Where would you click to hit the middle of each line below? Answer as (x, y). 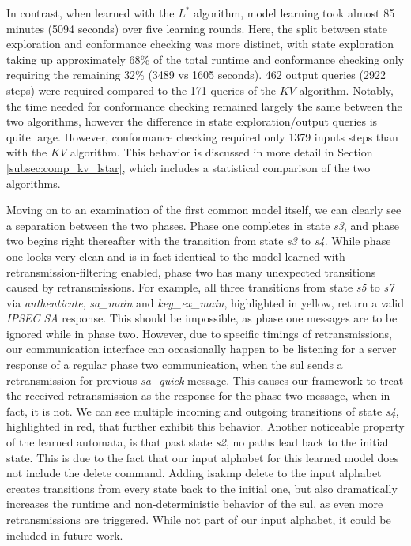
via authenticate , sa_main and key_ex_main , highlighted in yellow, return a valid (205, 302)
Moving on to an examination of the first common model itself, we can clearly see (204, 210)
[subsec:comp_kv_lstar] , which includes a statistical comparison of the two (189, 167)
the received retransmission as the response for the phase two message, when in (198, 395)
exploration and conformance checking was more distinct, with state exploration (200, 44)
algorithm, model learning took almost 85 (294, 13)
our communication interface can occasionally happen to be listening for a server (202, 349)
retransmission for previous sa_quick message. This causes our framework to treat (205, 380)
